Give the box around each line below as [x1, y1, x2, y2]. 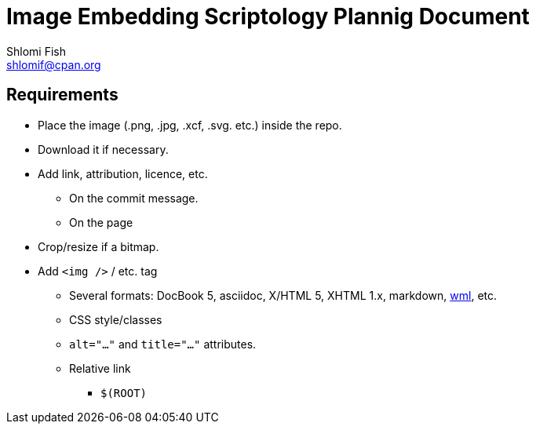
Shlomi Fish [6, 44, 66, 58]
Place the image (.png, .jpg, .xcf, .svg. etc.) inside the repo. [38, 118, 342, 132]
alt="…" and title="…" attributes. [69, 337, 257, 351]
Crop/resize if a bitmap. [38, 239, 159, 253]
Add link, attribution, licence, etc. [38, 166, 208, 180]
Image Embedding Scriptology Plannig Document [6, 3, 530, 30]
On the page [69, 215, 133, 229]
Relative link [69, 361, 131, 375]
